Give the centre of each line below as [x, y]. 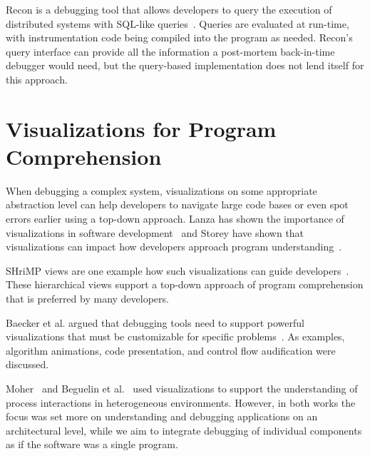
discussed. [27, 364]
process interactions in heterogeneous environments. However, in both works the [181, 402]
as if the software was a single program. [92, 444]
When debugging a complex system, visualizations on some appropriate [161, 190]
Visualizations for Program [141, 128]
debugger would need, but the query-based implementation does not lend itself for [185, 65]
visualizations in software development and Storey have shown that [155, 232]
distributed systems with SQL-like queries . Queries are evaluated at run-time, [178, 23]
